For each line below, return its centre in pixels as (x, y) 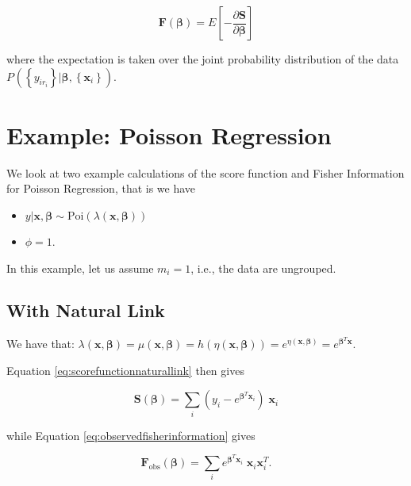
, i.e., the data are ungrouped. (263, 268)
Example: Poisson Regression (169, 134)
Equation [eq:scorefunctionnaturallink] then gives (125, 370)
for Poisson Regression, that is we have (101, 188)
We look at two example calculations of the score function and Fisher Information (205, 172)
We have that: (40, 344)
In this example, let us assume (80, 268)
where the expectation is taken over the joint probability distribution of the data (203, 59)
